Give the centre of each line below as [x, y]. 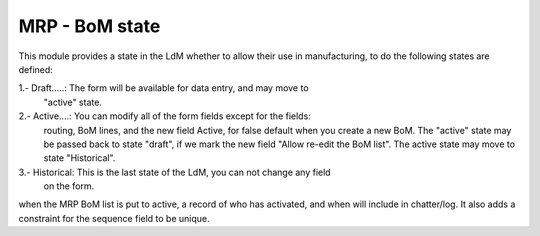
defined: [36, 69]
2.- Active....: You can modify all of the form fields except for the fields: [165, 116]
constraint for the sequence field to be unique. [114, 218]
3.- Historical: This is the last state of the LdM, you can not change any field [174, 172]
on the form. [69, 186]
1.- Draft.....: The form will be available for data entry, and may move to [163, 88]
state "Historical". [79, 158]
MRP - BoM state [89, 26]
